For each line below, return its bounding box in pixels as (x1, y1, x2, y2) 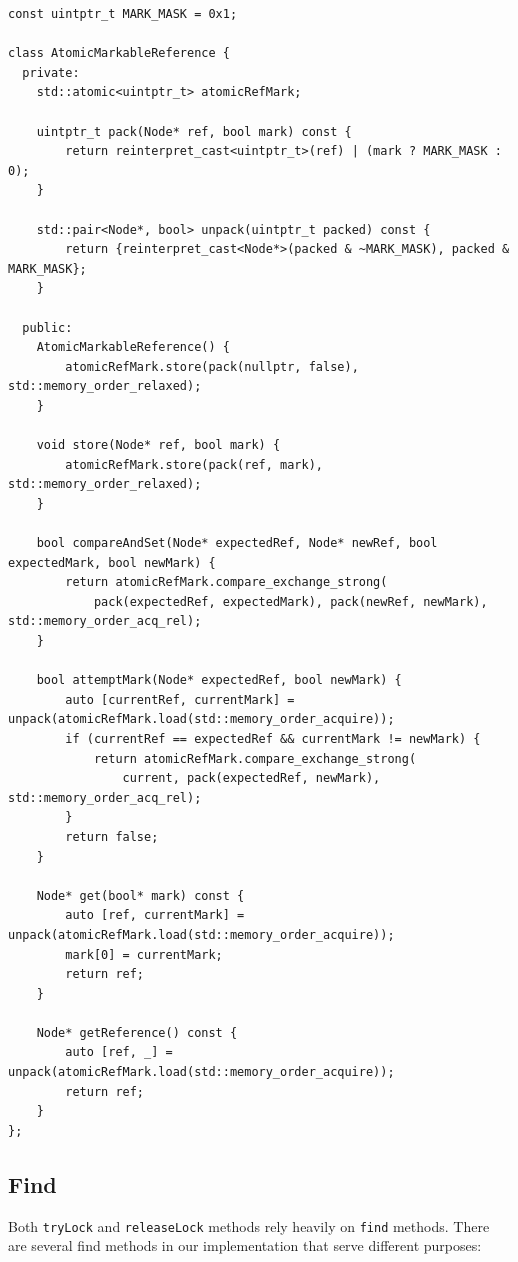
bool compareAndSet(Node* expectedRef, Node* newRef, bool (36, 536, 438, 551)
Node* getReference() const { (36, 1025, 238, 1040)
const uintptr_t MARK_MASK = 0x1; (8, 7, 238, 21)
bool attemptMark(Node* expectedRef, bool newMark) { (36, 673, 402, 688)
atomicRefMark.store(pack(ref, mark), (65, 457, 323, 472)
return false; (65, 829, 159, 844)
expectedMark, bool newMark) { (8, 555, 216, 570)
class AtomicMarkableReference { (8, 46, 230, 61)
